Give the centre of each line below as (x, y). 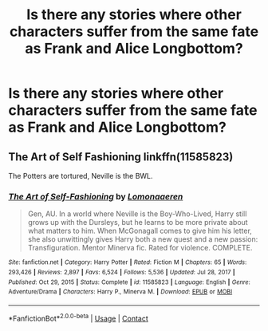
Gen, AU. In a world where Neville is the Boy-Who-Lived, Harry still (137, 214)
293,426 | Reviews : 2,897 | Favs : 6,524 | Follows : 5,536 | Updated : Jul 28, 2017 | (122, 272)
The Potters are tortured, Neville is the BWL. (81, 176)
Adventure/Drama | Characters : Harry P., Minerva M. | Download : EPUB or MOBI (120, 292)
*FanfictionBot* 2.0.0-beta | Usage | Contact (79, 317)
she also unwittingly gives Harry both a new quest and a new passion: (143, 239)
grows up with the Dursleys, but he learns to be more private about (138, 223)
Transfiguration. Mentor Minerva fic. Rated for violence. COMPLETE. (140, 248)
